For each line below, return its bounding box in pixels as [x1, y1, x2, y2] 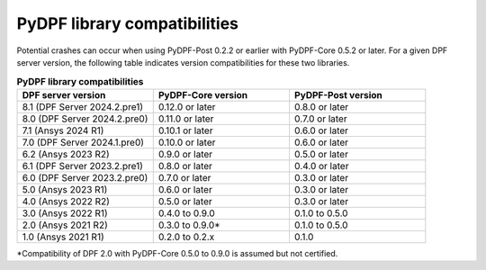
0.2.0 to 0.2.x [157, 230, 215, 243]
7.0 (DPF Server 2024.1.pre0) [22, 136, 144, 148]
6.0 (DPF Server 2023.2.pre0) [22, 171, 148, 184]
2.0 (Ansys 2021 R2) [22, 219, 108, 231]
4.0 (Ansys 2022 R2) [22, 194, 110, 207]
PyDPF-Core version [157, 88, 248, 101]
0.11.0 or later [157, 112, 214, 125]
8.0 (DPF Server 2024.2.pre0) [22, 112, 148, 125]
